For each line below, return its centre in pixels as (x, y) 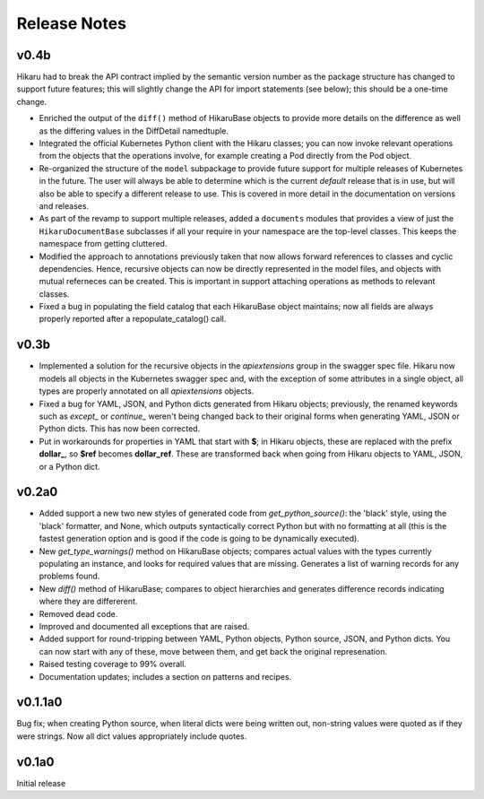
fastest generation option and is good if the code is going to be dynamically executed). (199, 539)
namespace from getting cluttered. (103, 244)
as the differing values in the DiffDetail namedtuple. (134, 131)
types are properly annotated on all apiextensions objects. (147, 391)
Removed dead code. (78, 613)
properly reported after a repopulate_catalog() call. (133, 319)
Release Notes (72, 23)
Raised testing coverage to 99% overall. (113, 664)
